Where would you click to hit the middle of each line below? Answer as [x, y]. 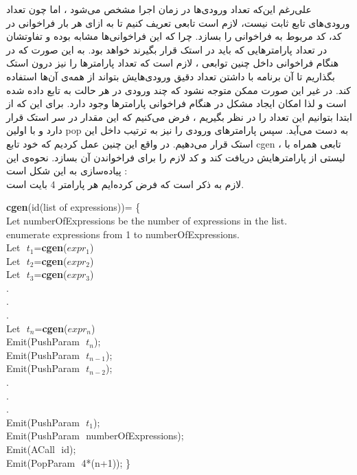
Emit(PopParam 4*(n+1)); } [69, 462]
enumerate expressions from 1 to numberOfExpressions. [123, 234]
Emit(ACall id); [41, 449]
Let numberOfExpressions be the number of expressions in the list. [147, 220]
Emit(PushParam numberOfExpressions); [95, 436]
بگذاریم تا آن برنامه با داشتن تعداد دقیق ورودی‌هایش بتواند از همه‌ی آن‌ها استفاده [171, 76]
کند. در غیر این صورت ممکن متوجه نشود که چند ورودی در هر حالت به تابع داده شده [179, 90]
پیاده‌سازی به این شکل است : [67, 171]
